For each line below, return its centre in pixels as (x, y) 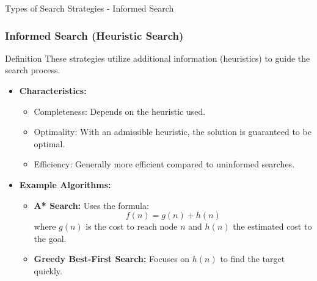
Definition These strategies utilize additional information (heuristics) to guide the (158, 58)
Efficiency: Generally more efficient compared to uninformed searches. (164, 164)
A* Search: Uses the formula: (91, 205)
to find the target (253, 259)
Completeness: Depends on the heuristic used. (120, 111)
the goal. (50, 238)
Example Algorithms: (65, 184)
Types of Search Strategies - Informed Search (89, 8)
